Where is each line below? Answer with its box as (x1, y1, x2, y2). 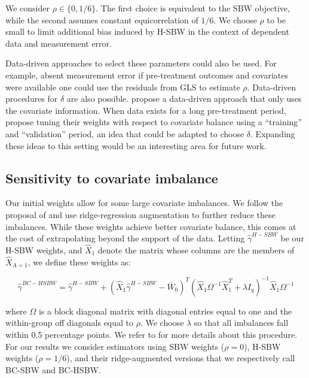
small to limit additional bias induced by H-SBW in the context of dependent (5, 25, 289, 38)
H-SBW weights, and (5, 243, 82, 256)
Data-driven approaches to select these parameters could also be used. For (5, 57, 277, 69)
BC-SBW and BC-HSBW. (5, 363, 101, 376)
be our (280, 232, 304, 244)
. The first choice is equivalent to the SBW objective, (96, 2, 290, 14)
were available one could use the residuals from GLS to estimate (5, 80, 240, 93)
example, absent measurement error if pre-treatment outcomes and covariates (5, 68, 289, 81)
